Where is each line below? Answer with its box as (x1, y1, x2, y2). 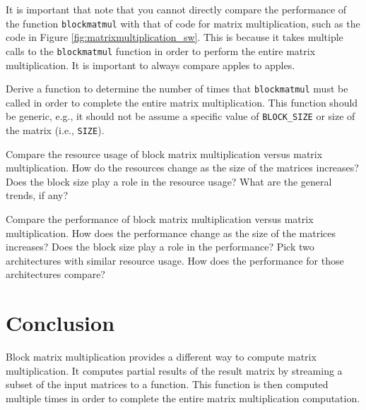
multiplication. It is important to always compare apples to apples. (6, 57, 295, 72)
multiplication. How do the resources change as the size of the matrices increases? (6, 160, 359, 175)
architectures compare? (6, 267, 105, 282)
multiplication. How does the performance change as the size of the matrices (6, 225, 336, 240)
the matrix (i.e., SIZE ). (6, 123, 105, 137)
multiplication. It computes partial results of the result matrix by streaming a (6, 363, 343, 378)
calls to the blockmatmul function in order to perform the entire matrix (6, 43, 316, 58)
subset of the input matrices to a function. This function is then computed (6, 377, 329, 392)
